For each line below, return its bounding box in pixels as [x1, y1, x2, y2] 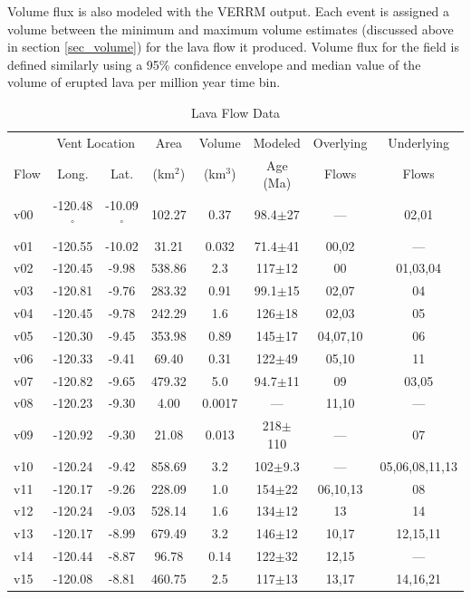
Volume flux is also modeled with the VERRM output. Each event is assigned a [7, 2, 450, 20]
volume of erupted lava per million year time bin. [7, 72, 281, 92]
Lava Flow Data [190, 102, 281, 121]
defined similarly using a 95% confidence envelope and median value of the [7, 54, 421, 73]
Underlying [388, 132, 450, 151]
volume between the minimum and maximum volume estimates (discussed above [7, 19, 454, 38]
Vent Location [56, 132, 136, 151]
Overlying [312, 132, 368, 151]
